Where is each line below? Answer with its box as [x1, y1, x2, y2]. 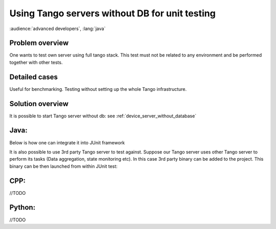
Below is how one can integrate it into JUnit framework [9, 139, 125, 145]
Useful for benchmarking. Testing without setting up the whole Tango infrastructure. [9, 86, 187, 92]
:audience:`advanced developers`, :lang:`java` [9, 26, 106, 32]
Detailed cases [9, 72, 58, 81]
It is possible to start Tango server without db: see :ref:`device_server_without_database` [9, 113, 197, 119]
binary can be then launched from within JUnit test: [9, 163, 118, 169]
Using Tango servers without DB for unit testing [9, 8, 216, 19]
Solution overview [9, 99, 69, 108]
